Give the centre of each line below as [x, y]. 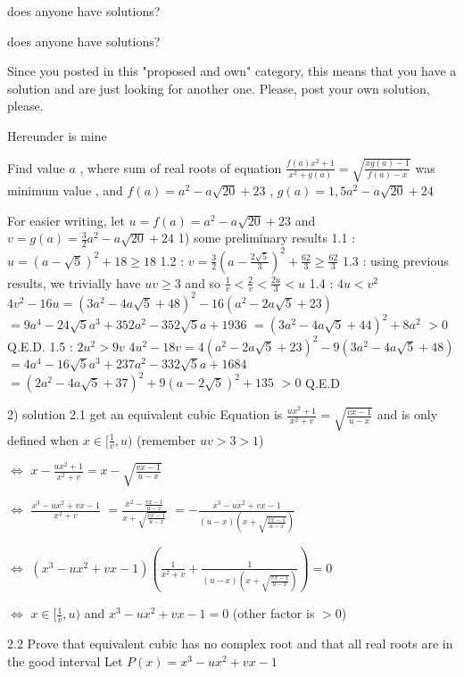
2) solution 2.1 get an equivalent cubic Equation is [145, 414]
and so [203, 282]
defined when [43, 439]
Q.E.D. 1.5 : [40, 346]
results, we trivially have [74, 282]
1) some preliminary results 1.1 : [267, 238]
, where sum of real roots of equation [181, 167]
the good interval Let [65, 660]
